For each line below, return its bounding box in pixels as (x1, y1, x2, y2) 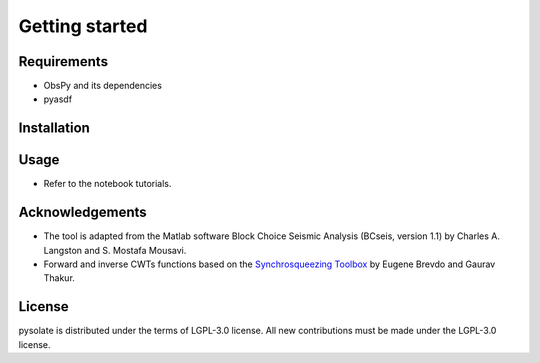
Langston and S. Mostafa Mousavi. (43, 244, 187, 256)
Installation (18, 120, 90, 137)
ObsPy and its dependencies (43, 80, 162, 92)
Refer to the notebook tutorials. (43, 178, 172, 190)
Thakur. (43, 272, 75, 284)
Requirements (18, 53, 109, 70)
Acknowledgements (18, 204, 147, 221)
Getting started (18, 15, 148, 37)
